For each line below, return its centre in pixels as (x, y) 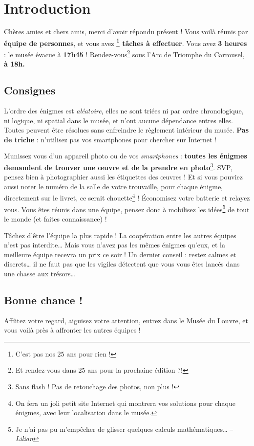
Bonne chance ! (43, 300)
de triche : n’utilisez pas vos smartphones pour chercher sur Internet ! (110, 139)
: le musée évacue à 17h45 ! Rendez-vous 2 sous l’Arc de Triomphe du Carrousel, (124, 53)
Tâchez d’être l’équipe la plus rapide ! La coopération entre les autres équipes (120, 235)
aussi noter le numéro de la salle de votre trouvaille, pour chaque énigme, (114, 186)
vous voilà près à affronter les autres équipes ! (72, 330)
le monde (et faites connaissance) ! (55, 218)
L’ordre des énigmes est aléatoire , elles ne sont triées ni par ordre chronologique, (124, 111)
